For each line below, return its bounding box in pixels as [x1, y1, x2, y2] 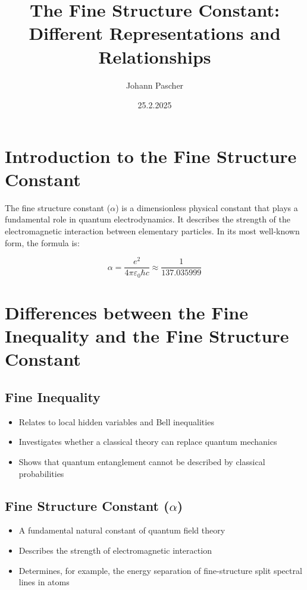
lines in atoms [18, 576, 70, 588]
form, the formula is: [5, 236, 80, 249]
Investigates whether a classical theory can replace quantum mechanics [18, 435, 277, 448]
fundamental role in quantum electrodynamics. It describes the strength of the [5, 213, 290, 225]
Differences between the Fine [5, 300, 248, 324]
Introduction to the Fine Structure [5, 143, 297, 168]
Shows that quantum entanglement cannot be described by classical [18, 455, 265, 467]
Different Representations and [29, 21, 281, 45]
